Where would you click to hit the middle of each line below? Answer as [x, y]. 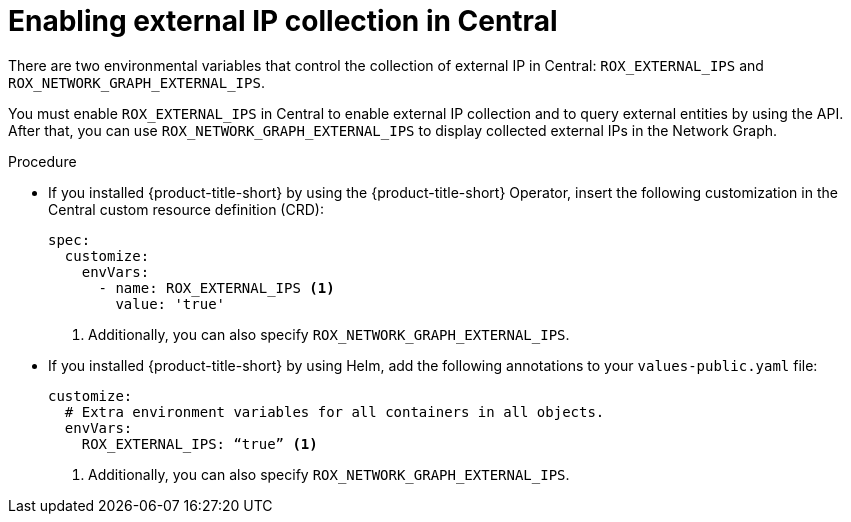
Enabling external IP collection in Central [283, 21]
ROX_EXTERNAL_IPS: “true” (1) [199, 443]
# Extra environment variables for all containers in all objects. [334, 411]
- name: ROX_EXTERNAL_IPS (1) [216, 287]
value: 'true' [170, 303]
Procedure [42, 161]
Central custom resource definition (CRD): [186, 209]
